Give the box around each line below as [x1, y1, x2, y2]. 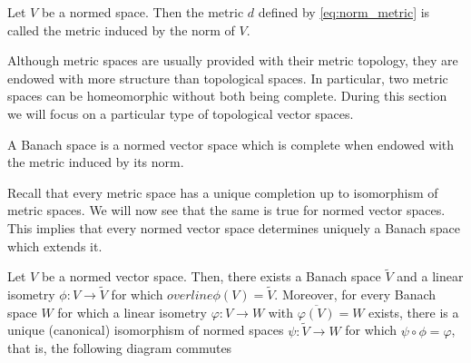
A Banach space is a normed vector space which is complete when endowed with [7, 134, 455, 153]
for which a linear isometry [57, 302, 207, 321]
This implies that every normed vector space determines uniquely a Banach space [7, 218, 460, 237]
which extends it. [7, 236, 103, 255]
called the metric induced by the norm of [7, 20, 235, 39]
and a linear [397, 267, 464, 286]
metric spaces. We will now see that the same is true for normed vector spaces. [7, 201, 446, 220]
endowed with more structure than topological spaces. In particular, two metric [7, 68, 448, 87]
